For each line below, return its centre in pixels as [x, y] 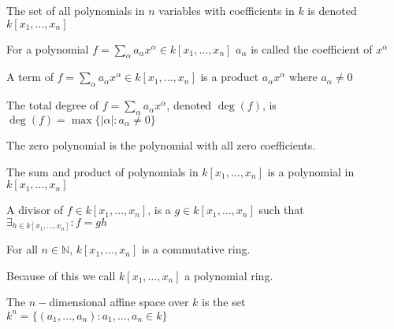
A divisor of [35, 210]
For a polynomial [48, 48]
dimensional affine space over [119, 302]
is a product [230, 77]
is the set [224, 302]
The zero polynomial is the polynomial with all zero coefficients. [161, 144]
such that [281, 210]
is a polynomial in [311, 171]
